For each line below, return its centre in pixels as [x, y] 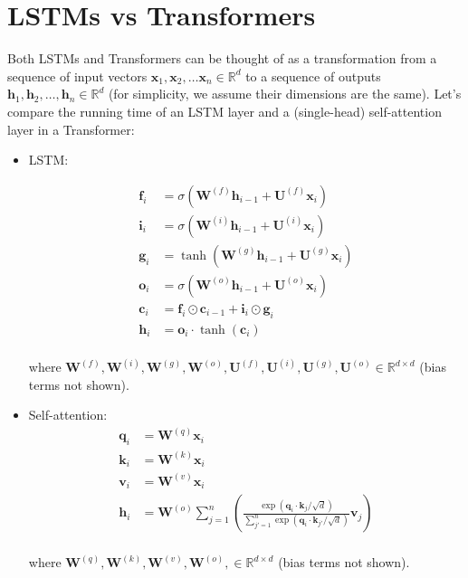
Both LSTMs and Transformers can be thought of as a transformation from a [222, 58]
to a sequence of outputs [313, 76]
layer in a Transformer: [71, 129]
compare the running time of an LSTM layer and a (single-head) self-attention [224, 111]
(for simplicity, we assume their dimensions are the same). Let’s [285, 94]
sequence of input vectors [77, 76]
